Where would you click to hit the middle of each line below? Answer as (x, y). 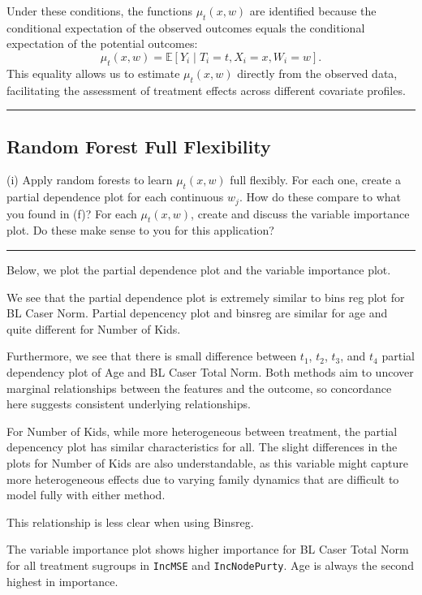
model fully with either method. (86, 495)
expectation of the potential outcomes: (102, 43)
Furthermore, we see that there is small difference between (152, 356)
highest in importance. (62, 581)
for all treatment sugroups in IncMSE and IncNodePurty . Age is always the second (210, 565)
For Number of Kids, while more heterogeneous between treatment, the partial (202, 431)
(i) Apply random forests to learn (90, 180)
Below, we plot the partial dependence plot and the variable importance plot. (199, 270)
